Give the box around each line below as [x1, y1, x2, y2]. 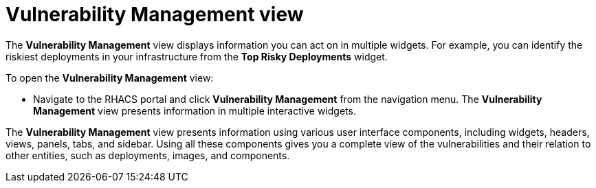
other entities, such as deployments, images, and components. [5, 149, 290, 161]
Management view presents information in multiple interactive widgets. [33, 104, 356, 117]
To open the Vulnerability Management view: [5, 71, 214, 84]
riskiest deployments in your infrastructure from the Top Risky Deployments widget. [5, 50, 388, 62]
